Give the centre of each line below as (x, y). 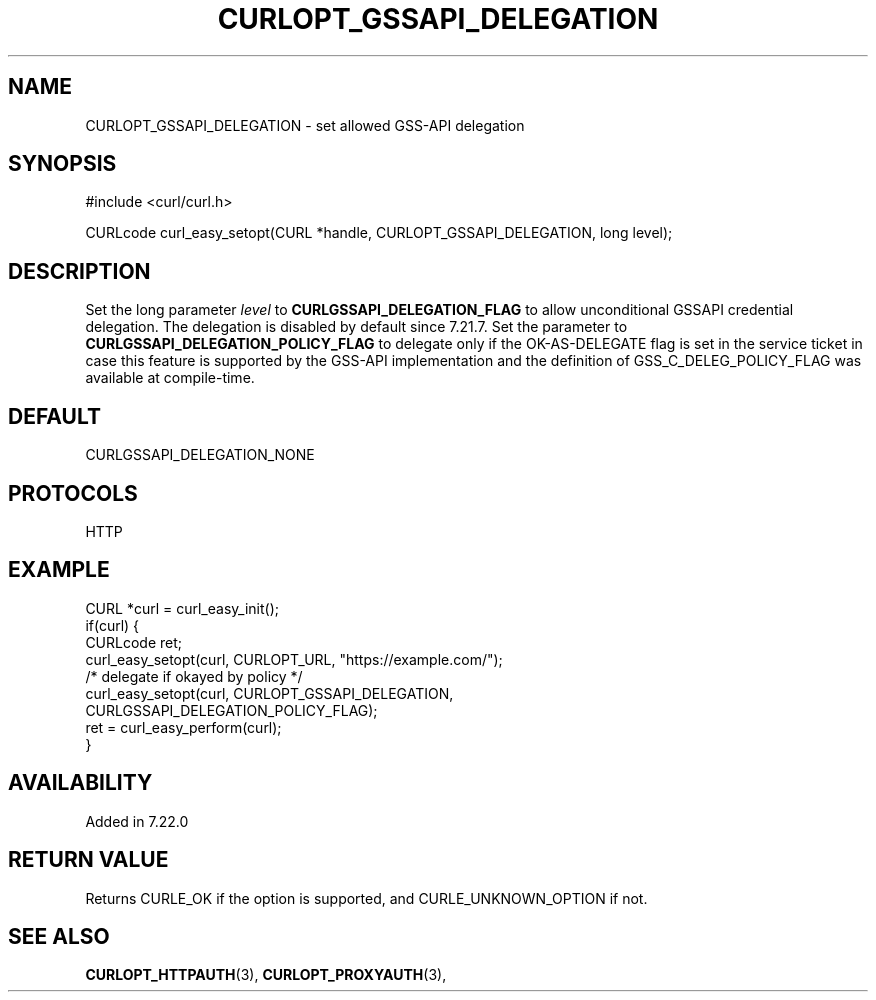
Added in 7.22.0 (137, 821)
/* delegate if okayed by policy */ (194, 676)
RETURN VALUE (88, 860)
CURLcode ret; (134, 642)
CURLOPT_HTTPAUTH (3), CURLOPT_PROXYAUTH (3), (266, 975)
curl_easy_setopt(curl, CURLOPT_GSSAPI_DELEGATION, (269, 693)
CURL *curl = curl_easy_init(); (182, 608)
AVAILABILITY (80, 783)
